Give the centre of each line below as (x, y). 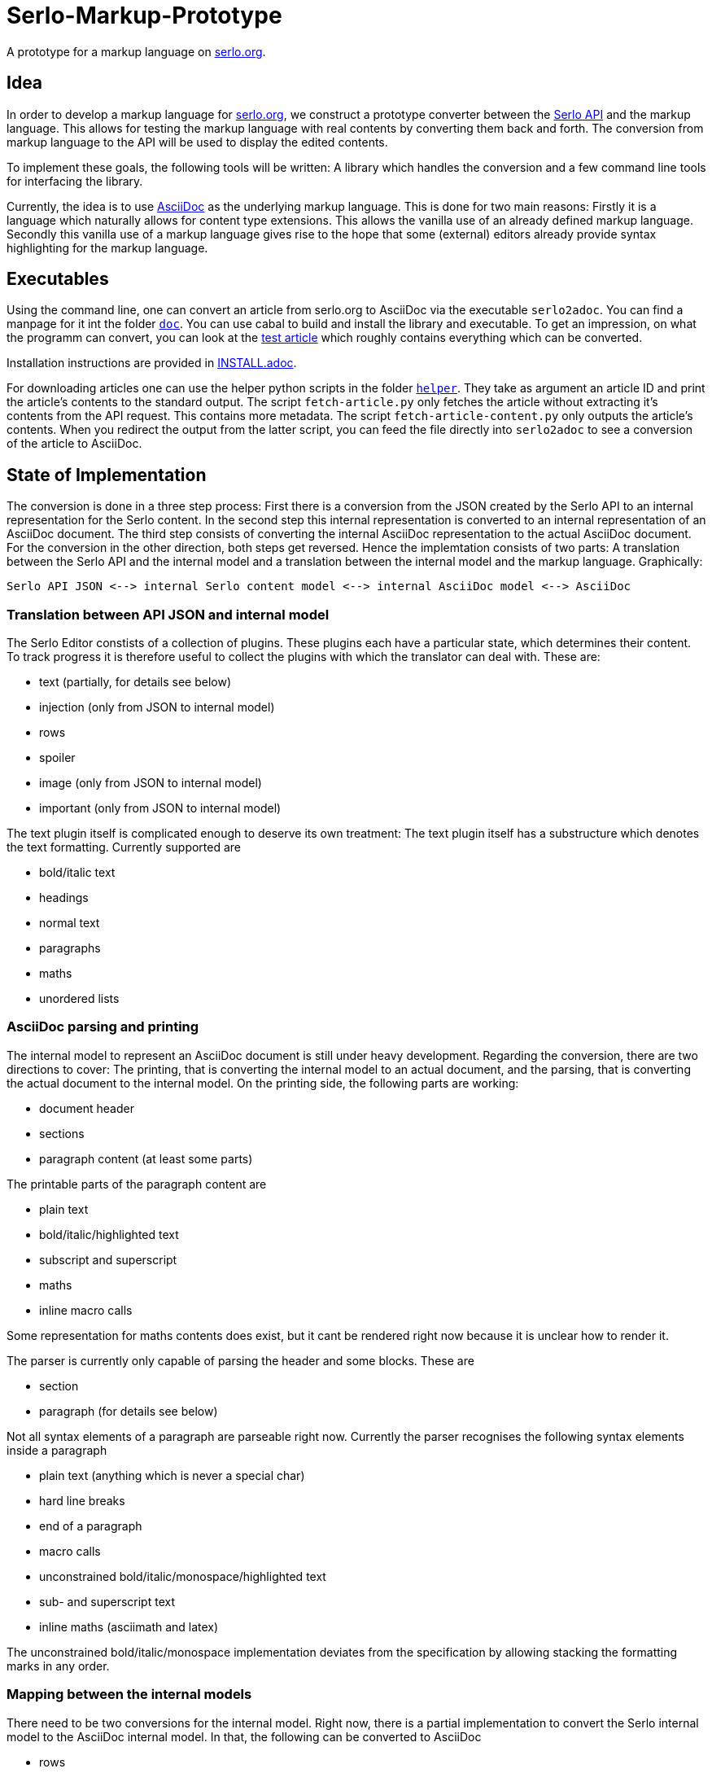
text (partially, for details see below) (135, 682)
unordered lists (79, 999)
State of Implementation (107, 475)
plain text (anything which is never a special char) (172, 1475)
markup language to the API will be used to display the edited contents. (197, 142)
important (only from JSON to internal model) (160, 808)
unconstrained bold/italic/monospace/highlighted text (183, 1576)
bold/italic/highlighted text (109, 1234)
